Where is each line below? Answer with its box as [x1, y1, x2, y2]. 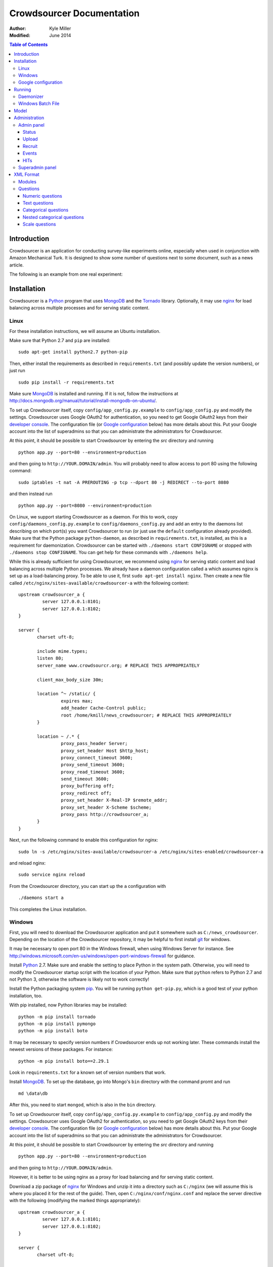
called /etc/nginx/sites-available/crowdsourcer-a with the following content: [9, 580, 189, 586]
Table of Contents [9, 42, 48, 48]
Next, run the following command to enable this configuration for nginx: [9, 837, 158, 843]
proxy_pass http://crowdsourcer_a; [61, 811, 149, 817]
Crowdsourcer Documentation [9, 8, 140, 19]
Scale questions [23, 221, 56, 228]
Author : [9, 25, 26, 31]
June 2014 [49, 32, 71, 38]
